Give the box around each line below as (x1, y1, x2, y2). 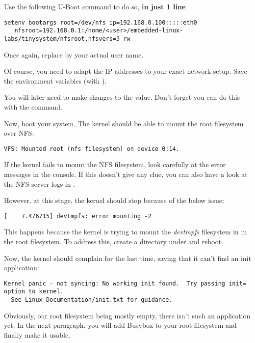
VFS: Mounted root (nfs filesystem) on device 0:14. (4, 145, 179, 152)
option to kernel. (4, 288, 64, 295)
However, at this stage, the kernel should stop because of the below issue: (4, 195, 224, 205)
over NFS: (4, 128, 34, 138)
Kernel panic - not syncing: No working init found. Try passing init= (4, 280, 246, 287)
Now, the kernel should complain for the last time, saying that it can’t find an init (4, 253, 251, 263)
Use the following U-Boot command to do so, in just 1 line (4, 1, 186, 11)
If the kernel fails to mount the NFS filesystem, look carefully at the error (4, 159, 226, 170)
